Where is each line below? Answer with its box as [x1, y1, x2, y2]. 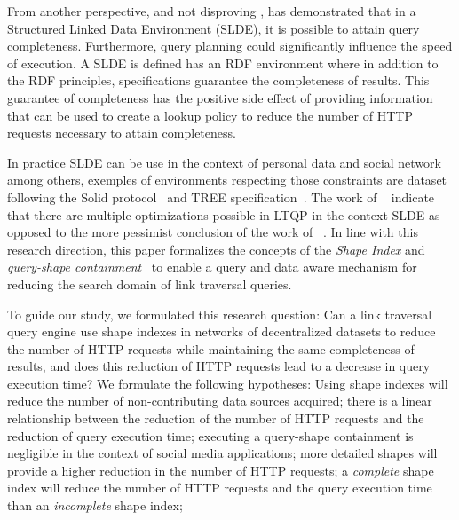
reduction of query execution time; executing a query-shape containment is [7, 426, 414, 445]
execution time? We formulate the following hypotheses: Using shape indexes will [7, 374, 448, 392]
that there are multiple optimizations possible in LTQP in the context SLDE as [7, 205, 440, 224]
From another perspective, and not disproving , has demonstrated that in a [7, 2, 416, 20]
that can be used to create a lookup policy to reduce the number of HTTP [7, 106, 413, 124]
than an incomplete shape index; [7, 496, 183, 515]
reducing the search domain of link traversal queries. [7, 274, 292, 293]
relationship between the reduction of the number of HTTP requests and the [7, 409, 424, 428]
